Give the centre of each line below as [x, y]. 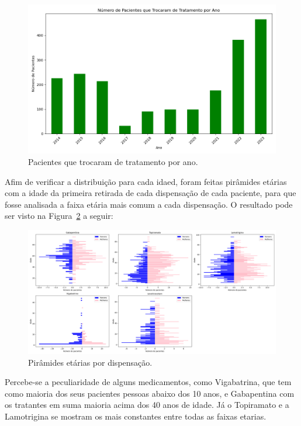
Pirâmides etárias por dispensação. [90, 362]
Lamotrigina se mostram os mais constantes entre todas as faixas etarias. [136, 416]
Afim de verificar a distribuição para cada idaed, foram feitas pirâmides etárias [146, 181]
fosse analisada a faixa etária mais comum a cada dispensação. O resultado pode [149, 204]
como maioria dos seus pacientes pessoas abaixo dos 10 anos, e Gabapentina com [150, 393]
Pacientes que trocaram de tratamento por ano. [113, 161]
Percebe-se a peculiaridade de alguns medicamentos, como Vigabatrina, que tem [148, 382]
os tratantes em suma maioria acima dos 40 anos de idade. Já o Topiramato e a [147, 405]
